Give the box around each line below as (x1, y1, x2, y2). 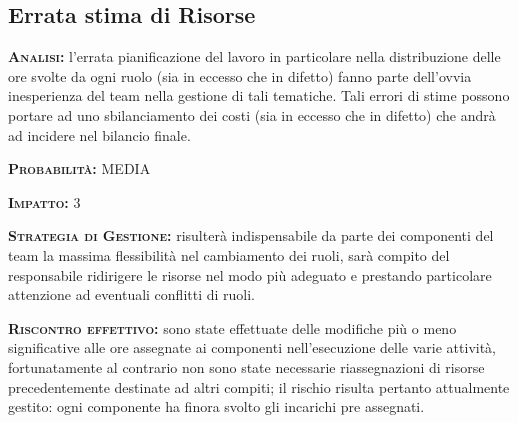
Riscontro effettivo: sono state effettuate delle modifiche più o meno (8, 317, 457, 338)
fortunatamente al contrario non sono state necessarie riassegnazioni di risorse (8, 356, 485, 377)
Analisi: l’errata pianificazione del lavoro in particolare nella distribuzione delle (8, 46, 501, 67)
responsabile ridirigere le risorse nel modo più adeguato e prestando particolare (8, 264, 492, 285)
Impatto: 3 (8, 191, 81, 212)
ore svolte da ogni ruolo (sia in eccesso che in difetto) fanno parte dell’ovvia (8, 65, 472, 86)
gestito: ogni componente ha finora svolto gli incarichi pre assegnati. (8, 396, 425, 417)
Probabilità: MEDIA (8, 158, 151, 179)
